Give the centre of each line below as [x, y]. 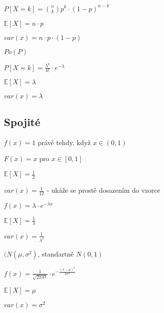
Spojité [22, 121]
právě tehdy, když [64, 142]
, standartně [56, 253]
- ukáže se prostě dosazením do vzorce [103, 190]
